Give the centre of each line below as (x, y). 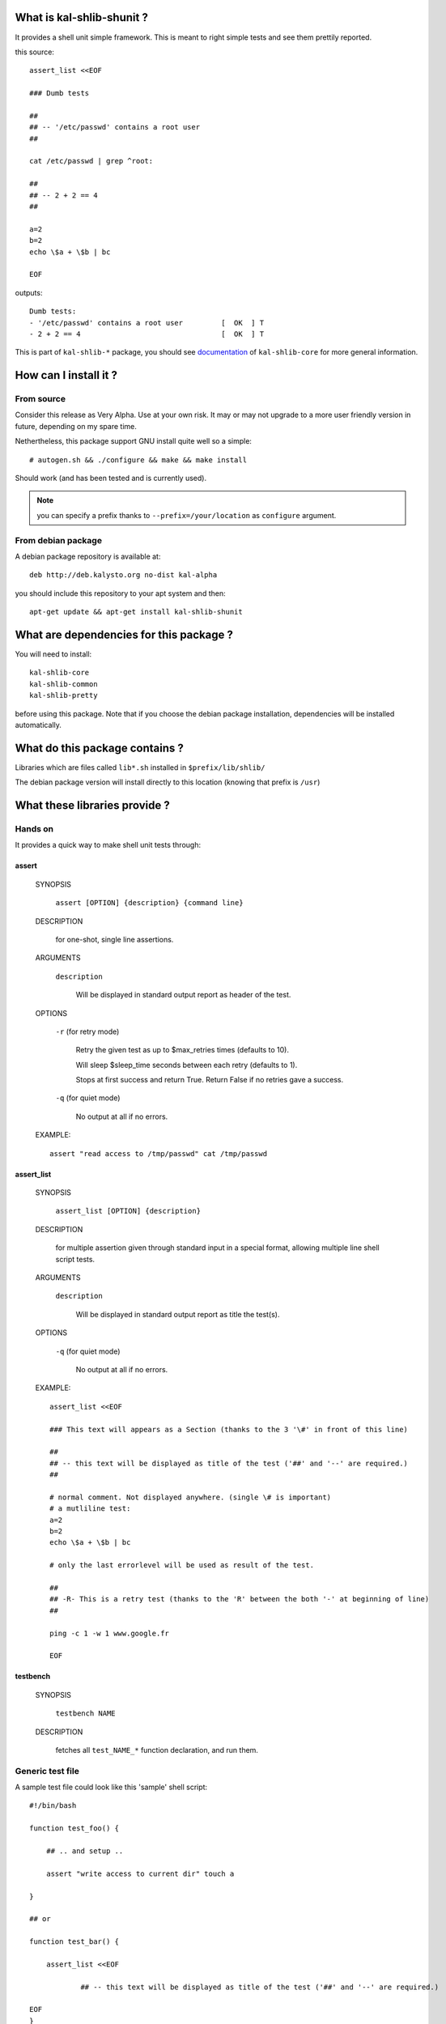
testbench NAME (86, 1714)
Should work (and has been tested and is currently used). (110, 478)
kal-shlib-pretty (64, 695)
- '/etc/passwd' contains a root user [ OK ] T (147, 323)
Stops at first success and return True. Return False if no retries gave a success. (210, 1080)
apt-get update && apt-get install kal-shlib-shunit (136, 612)
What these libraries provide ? (92, 806)
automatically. (38, 725)
